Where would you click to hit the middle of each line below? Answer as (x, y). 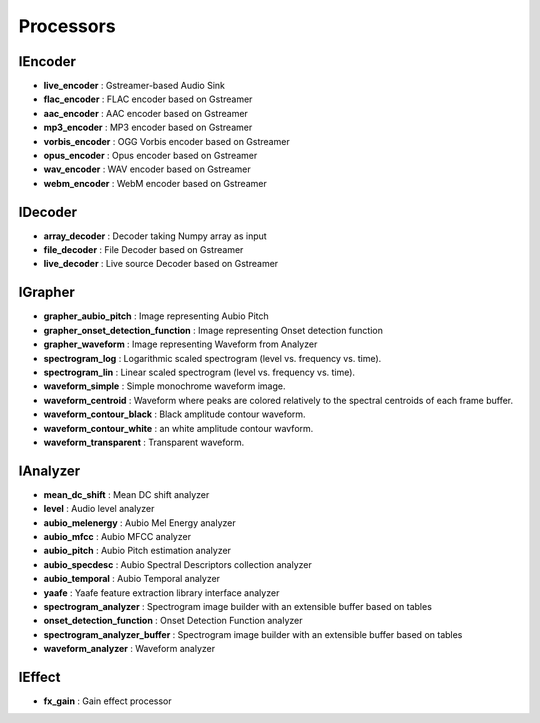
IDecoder (48, 211)
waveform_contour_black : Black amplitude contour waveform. (174, 414)
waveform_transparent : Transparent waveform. (144, 442)
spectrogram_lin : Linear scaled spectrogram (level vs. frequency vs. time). (199, 372)
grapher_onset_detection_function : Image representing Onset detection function (213, 330)
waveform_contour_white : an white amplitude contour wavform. (178, 428)
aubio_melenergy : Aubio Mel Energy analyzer (139, 522)
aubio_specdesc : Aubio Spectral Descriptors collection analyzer (177, 564)
